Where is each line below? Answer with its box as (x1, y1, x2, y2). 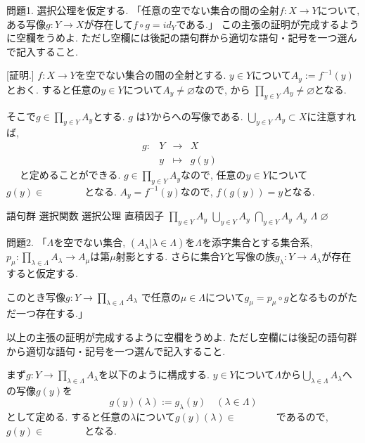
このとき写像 (6, 289, 65, 304)
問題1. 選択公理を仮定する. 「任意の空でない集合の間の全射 (6, 3, 280, 17)
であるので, (276, 409, 328, 424)
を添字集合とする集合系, (201, 235, 313, 250)
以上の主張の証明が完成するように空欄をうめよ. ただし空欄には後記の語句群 (6, 329, 357, 344)
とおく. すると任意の (6, 82, 101, 96)
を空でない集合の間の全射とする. (75, 68, 226, 82)
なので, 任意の (181, 167, 246, 182)
